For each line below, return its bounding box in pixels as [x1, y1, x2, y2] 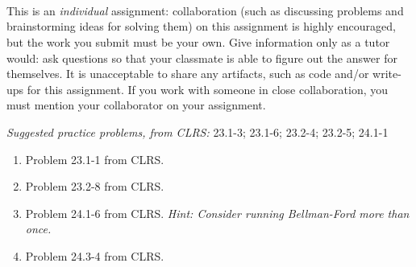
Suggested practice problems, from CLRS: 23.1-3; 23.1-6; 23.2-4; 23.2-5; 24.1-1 [6, 123, 389, 140]
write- [372, 65, 401, 82]
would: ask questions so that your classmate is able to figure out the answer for [6, 49, 397, 66]
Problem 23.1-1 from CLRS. [25, 150, 164, 167]
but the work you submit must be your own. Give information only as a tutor [6, 33, 390, 50]
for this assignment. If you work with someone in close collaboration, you [27, 80, 389, 97]
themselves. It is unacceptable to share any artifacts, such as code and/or [6, 65, 369, 82]
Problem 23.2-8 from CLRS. [25, 178, 164, 195]
